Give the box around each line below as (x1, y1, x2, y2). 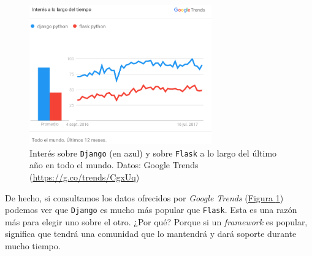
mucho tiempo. (5, 239, 61, 252)
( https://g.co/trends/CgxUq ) (29, 171, 140, 184)
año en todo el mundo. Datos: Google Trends (29, 158, 199, 171)
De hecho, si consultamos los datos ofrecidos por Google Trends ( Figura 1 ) (5, 191, 284, 204)
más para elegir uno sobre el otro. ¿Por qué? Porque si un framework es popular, (5, 215, 308, 228)
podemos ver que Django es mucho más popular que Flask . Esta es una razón (5, 203, 297, 216)
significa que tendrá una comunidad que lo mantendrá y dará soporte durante (5, 227, 297, 240)
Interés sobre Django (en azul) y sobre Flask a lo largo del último (29, 146, 277, 159)
